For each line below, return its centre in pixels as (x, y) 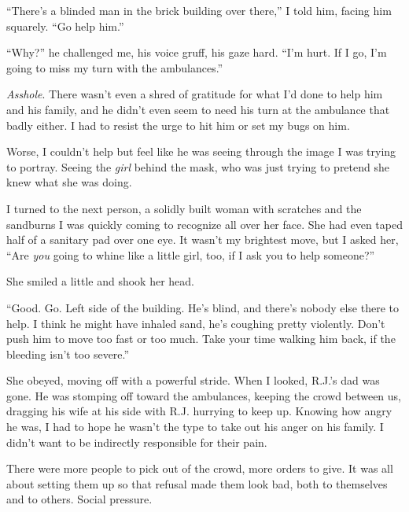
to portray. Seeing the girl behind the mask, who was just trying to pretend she (198, 166)
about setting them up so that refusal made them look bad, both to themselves (197, 483)
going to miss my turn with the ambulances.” (115, 67)
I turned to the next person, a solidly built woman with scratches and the (184, 208)
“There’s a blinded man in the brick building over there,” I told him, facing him (199, 10)
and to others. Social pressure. (79, 499)
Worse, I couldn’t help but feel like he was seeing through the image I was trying (201, 151)
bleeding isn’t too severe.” (68, 354)
